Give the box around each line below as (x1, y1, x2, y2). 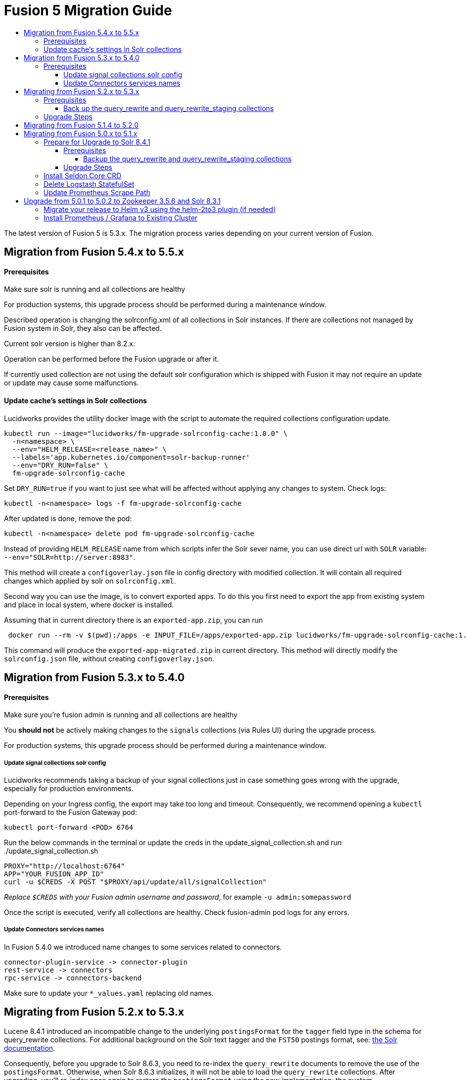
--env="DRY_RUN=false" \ (12, 461, 108, 469)
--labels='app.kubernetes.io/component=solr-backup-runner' (12, 453, 250, 461)
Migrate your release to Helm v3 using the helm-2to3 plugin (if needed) (44, 205, 276, 214)
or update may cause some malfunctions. (4, 378, 139, 387)
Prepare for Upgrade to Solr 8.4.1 (44, 137, 150, 146)
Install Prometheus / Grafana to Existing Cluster (44, 213, 198, 222)
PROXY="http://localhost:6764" (4, 862, 125, 870)
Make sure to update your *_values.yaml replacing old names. (4, 988, 214, 997)
